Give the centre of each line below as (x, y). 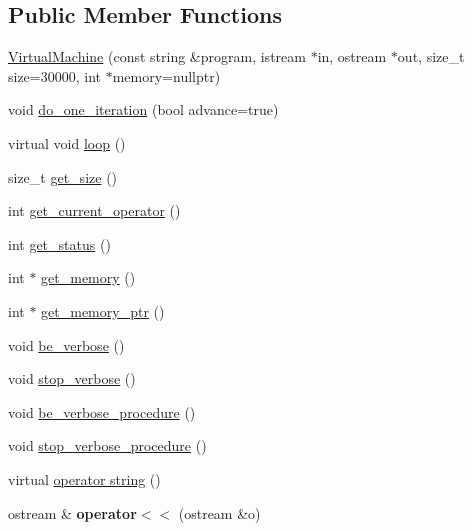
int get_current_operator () (94, 210)
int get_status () (59, 243)
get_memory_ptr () (103, 310)
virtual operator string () (84, 478)
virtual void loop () (67, 142)
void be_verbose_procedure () (102, 411)
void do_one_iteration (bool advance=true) (143, 109)
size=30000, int (55, 75)
